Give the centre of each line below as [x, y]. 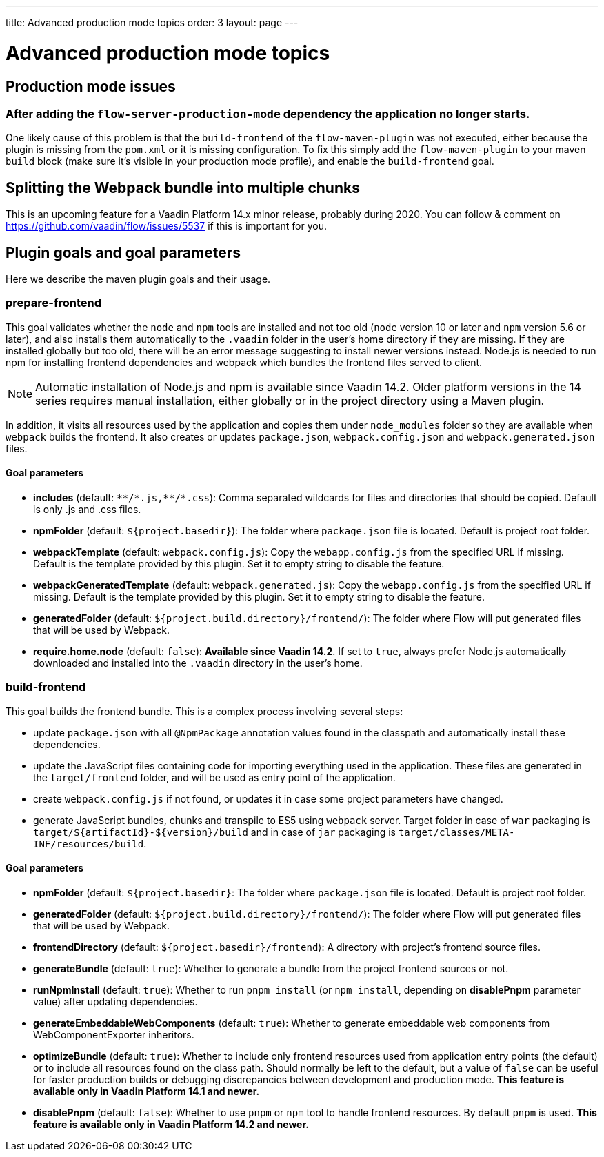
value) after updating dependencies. [115, 1001]
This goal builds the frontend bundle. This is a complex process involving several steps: [204, 711]
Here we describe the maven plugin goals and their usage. [138, 279]
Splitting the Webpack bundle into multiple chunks [183, 188]
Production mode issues [91, 86]
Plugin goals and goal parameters [123, 252]
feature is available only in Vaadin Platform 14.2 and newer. [171, 1124]
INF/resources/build [89, 844]
